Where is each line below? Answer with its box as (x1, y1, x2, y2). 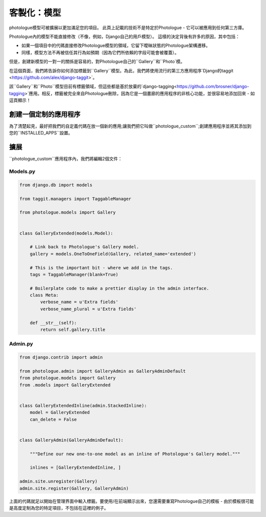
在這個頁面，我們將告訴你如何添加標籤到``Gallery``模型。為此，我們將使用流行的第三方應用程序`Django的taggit (9, 67, 233, 73)
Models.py (9, 168, 35, 175)
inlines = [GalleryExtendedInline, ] (30, 465, 121, 470)
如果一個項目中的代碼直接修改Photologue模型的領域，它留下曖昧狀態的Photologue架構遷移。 (21, 42, 210, 49)
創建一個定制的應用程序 (9, 110, 81, 118)
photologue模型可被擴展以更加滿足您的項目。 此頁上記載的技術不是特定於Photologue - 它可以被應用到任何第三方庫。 (9, 25, 247, 31)
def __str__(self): (30, 320, 77, 325)
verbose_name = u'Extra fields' (40, 299, 118, 305)
